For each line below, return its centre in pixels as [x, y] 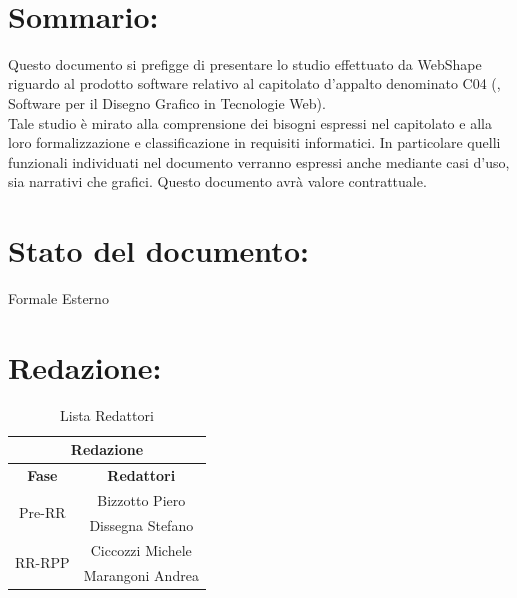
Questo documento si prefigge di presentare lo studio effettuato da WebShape [245, 63]
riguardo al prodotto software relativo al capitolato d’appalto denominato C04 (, [254, 83]
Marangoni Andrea [141, 574]
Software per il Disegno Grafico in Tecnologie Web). [167, 102]
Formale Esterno [58, 298]
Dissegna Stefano [141, 524]
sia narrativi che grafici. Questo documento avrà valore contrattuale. [217, 181]
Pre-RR [42, 512]
